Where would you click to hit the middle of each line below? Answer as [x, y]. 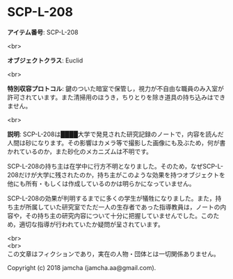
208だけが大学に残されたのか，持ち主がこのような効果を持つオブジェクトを [116, 175]
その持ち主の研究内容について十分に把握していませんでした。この [119, 215]
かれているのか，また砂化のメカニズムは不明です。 [80, 151]
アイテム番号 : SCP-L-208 [43, 32]
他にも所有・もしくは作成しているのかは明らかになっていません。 [101, 183]
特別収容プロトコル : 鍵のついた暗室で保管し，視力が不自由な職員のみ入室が [115, 88]
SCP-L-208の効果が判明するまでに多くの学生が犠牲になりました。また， [111, 198]
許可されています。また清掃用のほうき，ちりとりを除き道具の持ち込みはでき [116, 97]
